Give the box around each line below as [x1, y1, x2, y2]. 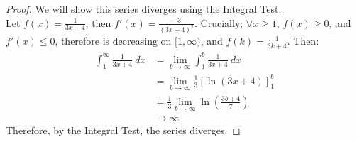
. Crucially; [194, 15, 243, 30]
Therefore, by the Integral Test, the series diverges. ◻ [6, 123, 241, 138]
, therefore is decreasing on [55, 33, 172, 48]
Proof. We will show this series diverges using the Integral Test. [6, 1, 282, 16]
